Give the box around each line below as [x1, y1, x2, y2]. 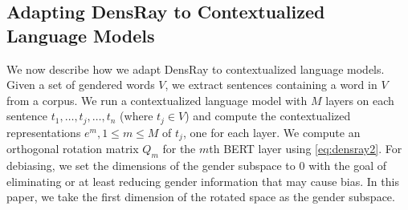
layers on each [325, 91, 394, 108]
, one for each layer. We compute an [182, 123, 361, 140]
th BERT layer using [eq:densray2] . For [209, 140, 402, 157]
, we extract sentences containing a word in [165, 76, 377, 93]
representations [6, 123, 81, 140]
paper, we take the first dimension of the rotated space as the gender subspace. [6, 188, 395, 205]
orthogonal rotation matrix [6, 140, 139, 157]
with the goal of [308, 157, 386, 174]
